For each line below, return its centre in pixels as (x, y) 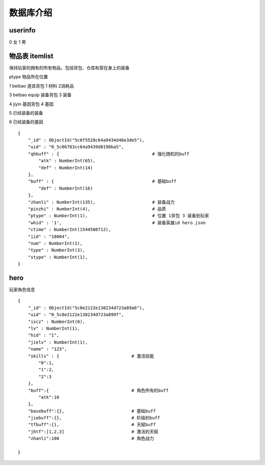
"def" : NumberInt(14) (66, 168)
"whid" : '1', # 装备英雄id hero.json (117, 223)
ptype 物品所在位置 (28, 77)
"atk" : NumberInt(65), (67, 161)
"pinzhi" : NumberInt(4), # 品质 (97, 209)
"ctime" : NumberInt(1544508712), (69, 230)
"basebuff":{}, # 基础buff (92, 411)
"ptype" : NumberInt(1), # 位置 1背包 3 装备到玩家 (119, 216)
